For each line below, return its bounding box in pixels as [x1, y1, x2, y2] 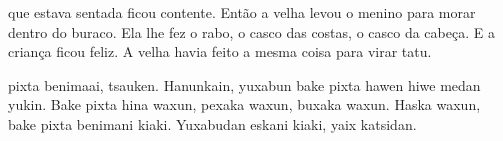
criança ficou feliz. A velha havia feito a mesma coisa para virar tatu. [8, 41, 432, 62]
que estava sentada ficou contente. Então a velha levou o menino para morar [8, 2, 476, 22]
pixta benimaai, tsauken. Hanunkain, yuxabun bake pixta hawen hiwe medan [8, 74, 481, 95]
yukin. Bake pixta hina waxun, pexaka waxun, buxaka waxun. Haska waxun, [8, 94, 481, 115]
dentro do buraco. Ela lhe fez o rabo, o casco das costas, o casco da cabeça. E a [8, 21, 495, 42]
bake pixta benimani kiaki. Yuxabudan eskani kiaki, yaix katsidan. [8, 113, 417, 134]
